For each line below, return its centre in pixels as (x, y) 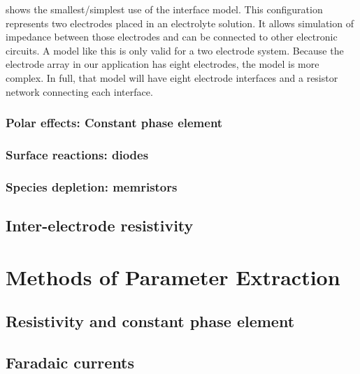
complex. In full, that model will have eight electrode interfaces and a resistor (172, 77)
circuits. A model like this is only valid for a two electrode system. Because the (175, 50)
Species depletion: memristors (92, 186)
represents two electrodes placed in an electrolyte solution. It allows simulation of (180, 23)
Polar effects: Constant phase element (114, 123)
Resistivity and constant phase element (150, 321)
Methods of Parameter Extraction (173, 276)
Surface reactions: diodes (77, 154)
